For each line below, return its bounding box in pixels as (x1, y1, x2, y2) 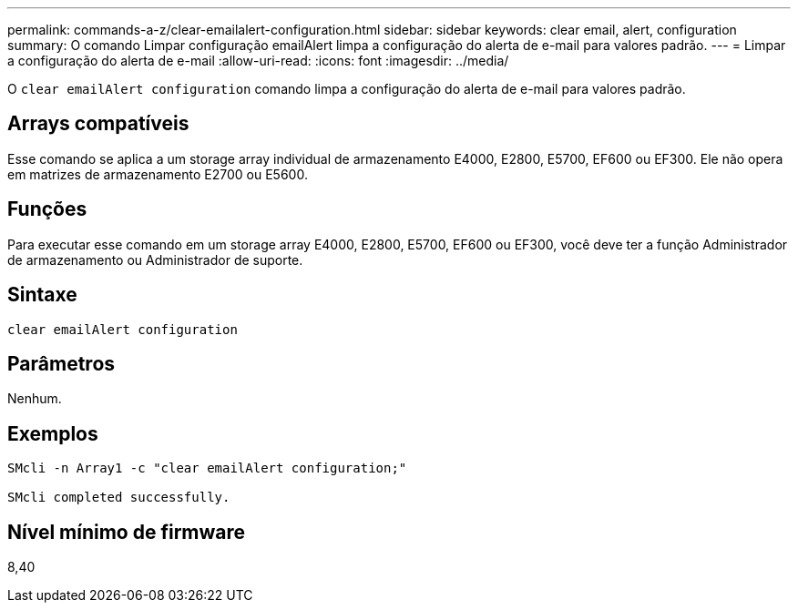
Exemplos (7, 422, 98, 445)
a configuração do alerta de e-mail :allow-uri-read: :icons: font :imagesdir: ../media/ (7, 53, 509, 68)
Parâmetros (7, 351, 116, 375)
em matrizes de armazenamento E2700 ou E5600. (7, 166, 308, 182)
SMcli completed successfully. (7, 490, 230, 505)
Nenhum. (7, 391, 62, 407)
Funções (7, 198, 87, 221)
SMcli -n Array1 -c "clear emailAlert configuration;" (7, 461, 407, 476)
